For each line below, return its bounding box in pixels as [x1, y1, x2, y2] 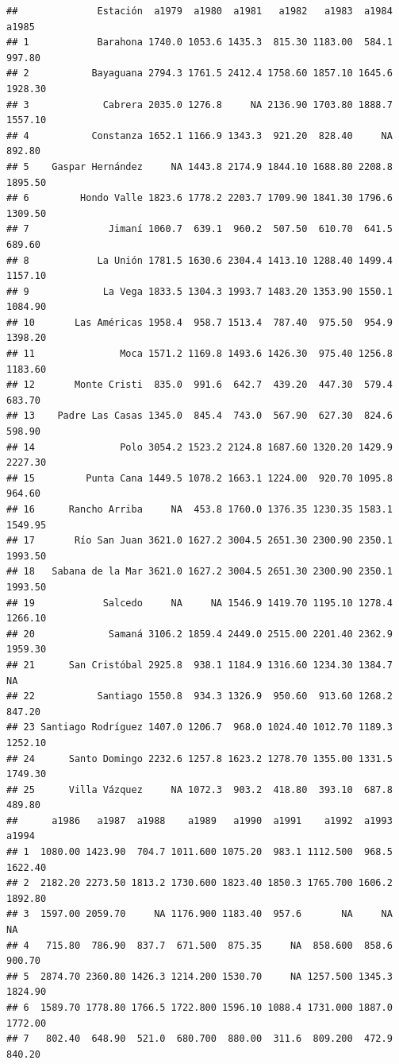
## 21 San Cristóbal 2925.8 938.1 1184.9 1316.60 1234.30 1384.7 [6, 659, 393, 671]
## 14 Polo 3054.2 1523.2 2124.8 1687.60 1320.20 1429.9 [6, 441, 393, 453]
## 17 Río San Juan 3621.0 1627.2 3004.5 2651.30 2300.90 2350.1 [6, 535, 393, 547]
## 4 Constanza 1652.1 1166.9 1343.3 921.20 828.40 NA [6, 130, 393, 141]
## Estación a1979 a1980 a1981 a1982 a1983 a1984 [6, 6, 393, 17]
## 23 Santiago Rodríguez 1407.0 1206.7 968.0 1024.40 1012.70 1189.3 [6, 722, 393, 733]
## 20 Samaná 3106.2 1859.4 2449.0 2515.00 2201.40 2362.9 [6, 628, 393, 640]
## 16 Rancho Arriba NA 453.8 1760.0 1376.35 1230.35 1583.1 [6, 504, 393, 515]
